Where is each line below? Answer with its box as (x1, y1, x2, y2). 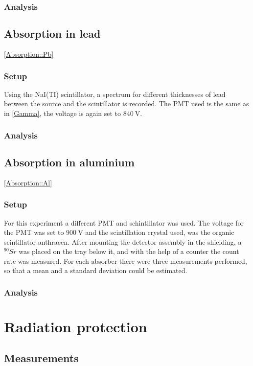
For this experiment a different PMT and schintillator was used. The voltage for (4, 217, 244, 228)
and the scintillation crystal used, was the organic (85, 227, 234, 237)
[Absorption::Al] (4, 177, 52, 187)
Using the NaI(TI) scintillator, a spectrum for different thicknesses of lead (4, 89, 226, 99)
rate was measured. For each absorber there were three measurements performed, (4, 255, 247, 266)
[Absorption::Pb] (4, 49, 54, 59)
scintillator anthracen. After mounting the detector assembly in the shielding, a (4, 236, 242, 247)
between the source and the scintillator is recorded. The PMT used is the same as (4, 98, 249, 109)
